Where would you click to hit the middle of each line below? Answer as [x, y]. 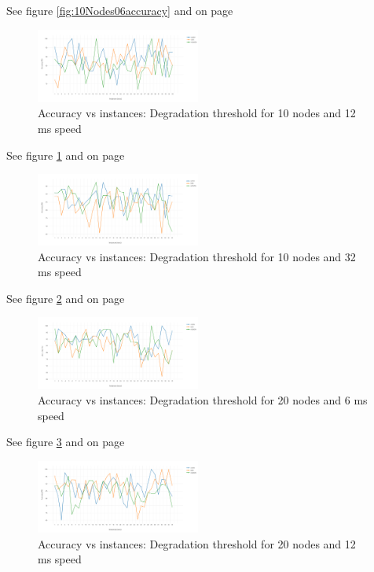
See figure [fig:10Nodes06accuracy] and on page [120, 10]
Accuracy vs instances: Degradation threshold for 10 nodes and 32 [197, 256]
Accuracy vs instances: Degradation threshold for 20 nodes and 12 [197, 543]
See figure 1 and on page [66, 155]
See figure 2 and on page [66, 298]
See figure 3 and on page [66, 442]
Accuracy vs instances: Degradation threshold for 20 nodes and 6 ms [203, 399]
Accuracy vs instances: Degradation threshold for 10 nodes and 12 [197, 113]
